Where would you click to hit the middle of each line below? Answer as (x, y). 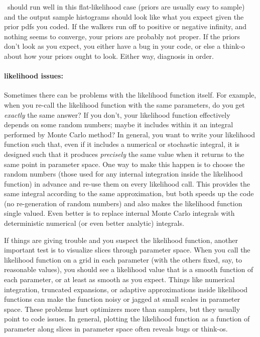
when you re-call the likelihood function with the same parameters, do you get (124, 104)
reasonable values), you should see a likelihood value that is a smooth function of (129, 269)
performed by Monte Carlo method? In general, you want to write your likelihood (129, 134)
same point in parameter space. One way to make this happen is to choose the (124, 164)
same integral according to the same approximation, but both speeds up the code (129, 193)
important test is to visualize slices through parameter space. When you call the (127, 250)
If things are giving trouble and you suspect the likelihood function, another (121, 240)
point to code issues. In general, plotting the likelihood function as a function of (127, 319)
